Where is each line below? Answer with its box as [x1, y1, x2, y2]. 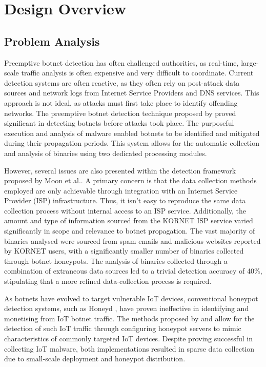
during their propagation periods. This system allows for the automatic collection [4, 138, 259, 148]
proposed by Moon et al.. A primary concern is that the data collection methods [4, 175, 257, 186]
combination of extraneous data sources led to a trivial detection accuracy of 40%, [4, 265, 262, 276]
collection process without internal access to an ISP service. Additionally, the [4, 205, 247, 216]
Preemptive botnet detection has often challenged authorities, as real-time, [4, 57, 239, 68]
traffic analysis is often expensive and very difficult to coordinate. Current [21, 67, 254, 78]
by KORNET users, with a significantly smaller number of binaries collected [4, 245, 244, 256]
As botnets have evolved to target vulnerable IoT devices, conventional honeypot [4, 293, 258, 303]
